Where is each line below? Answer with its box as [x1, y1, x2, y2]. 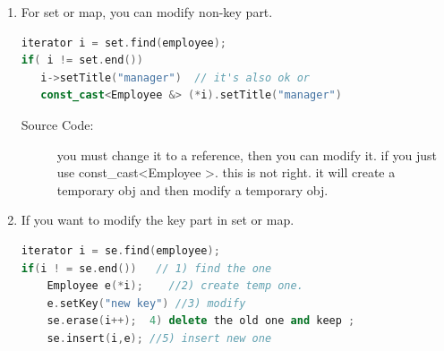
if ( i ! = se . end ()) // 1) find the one [21, 261, 272, 275]
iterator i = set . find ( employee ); [21, 36, 226, 49]
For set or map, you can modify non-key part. [21, 3, 273, 21]
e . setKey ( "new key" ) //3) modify [47, 296, 246, 310]
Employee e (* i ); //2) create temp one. [47, 279, 303, 293]
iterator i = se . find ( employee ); [21, 244, 220, 257]
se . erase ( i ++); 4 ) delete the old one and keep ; [47, 314, 355, 328]
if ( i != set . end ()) [21, 54, 143, 67]
